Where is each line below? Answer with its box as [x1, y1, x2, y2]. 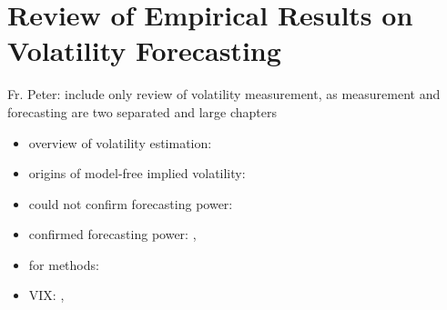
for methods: [28, 255, 99, 274]
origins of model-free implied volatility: [28, 164, 246, 183]
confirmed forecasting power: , [28, 225, 197, 244]
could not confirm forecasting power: [28, 194, 233, 213]
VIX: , [28, 285, 65, 305]
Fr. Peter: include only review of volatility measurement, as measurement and [7, 85, 441, 104]
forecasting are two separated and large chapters [7, 102, 277, 121]
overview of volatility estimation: [28, 133, 212, 152]
